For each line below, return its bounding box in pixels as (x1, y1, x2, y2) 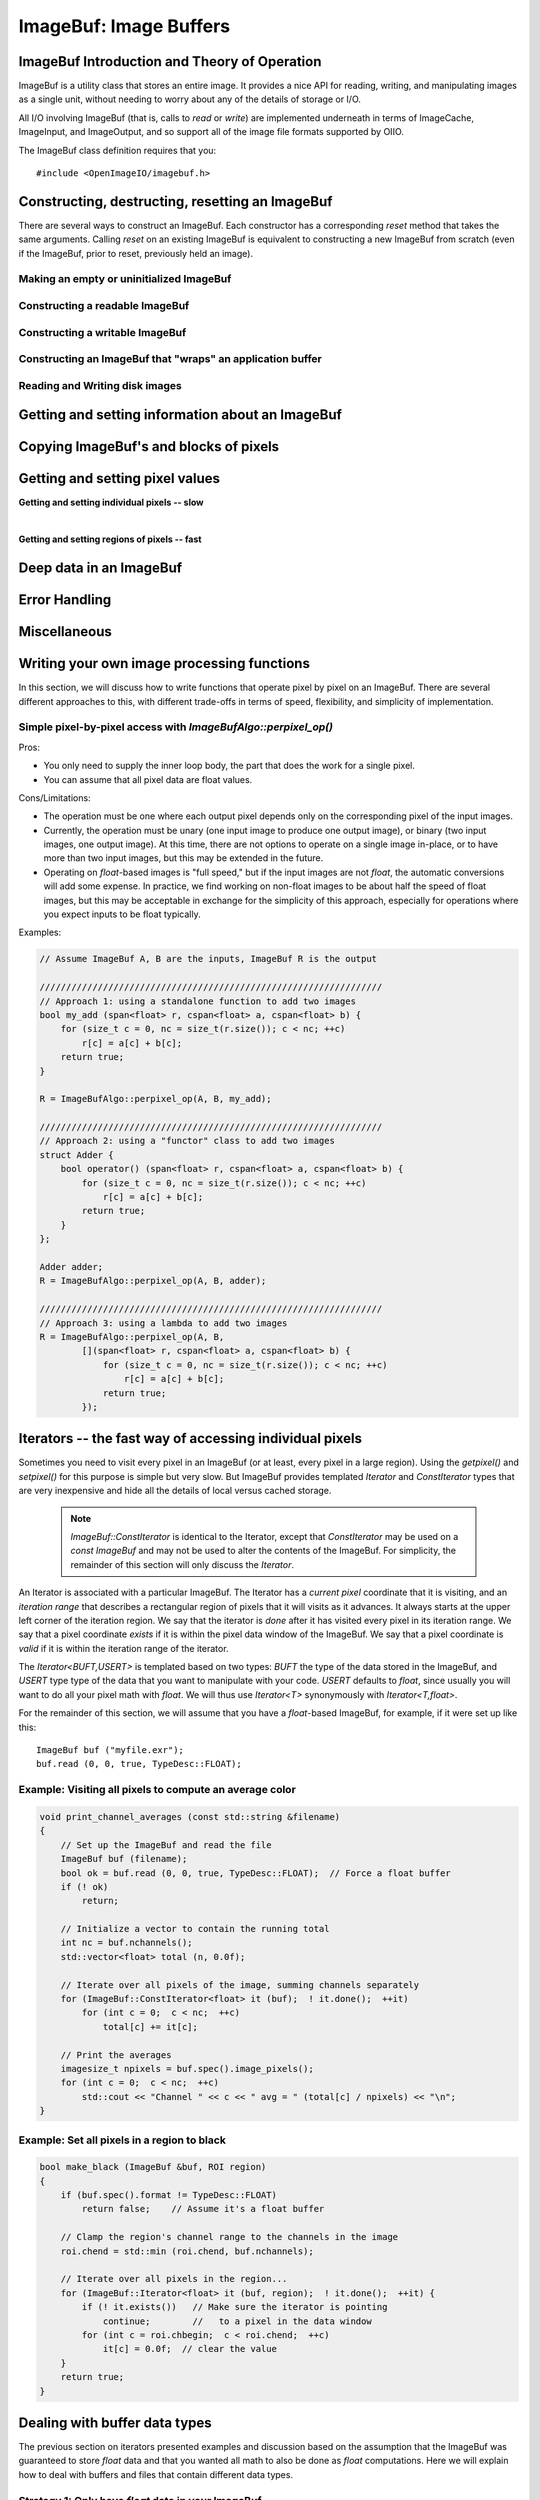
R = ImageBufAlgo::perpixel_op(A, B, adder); (39, 1275, 267, 1287)
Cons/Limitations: (18, 791, 91, 804)
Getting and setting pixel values (18, 470, 220, 487)
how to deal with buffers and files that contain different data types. (18, 2468, 294, 2480)
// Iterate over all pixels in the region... (60, 2273, 288, 2285)
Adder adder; (39, 1261, 104, 1272)
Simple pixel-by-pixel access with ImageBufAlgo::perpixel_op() (18, 720, 334, 734)
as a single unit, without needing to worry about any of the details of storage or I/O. (18, 93, 362, 105)
